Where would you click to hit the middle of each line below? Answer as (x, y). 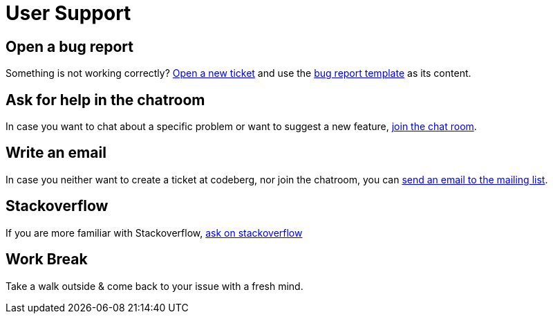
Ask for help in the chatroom (105, 100)
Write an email (56, 153)
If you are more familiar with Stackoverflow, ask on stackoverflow (154, 233)
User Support (68, 13)
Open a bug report (70, 46)
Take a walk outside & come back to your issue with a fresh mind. (154, 286)
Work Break (47, 259)
